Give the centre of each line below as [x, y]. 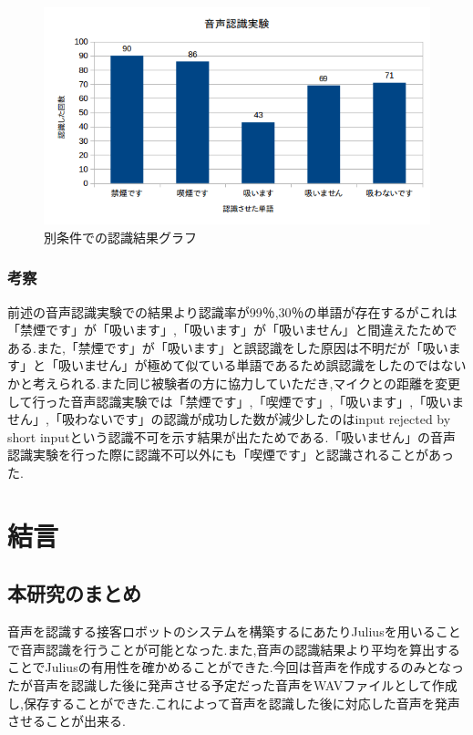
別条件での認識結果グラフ [120, 237]
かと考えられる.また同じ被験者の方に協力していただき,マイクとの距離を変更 [234, 383]
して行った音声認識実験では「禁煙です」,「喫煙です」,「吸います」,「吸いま [236, 401]
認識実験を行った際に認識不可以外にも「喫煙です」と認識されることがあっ [231, 455]
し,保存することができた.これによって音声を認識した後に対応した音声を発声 [234, 703]
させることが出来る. [67, 721]
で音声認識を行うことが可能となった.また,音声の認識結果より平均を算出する [234, 649]
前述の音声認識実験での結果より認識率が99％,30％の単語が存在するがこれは [232, 311]
